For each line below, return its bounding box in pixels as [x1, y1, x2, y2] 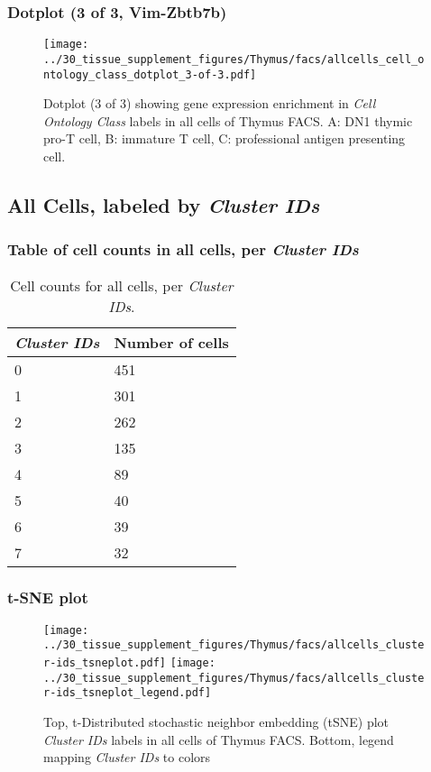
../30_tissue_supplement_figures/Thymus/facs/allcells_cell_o [43, 52, 425, 66]
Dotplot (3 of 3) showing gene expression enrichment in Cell [43, 94, 376, 113]
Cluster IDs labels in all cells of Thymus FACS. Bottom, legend [43, 730, 394, 749]
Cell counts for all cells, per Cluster [10, 274, 234, 296]
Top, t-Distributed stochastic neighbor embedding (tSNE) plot [43, 712, 390, 731]
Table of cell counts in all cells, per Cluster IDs [7, 238, 359, 261]
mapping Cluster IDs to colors [43, 748, 211, 767]
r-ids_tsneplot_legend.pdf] [43, 686, 212, 700]
